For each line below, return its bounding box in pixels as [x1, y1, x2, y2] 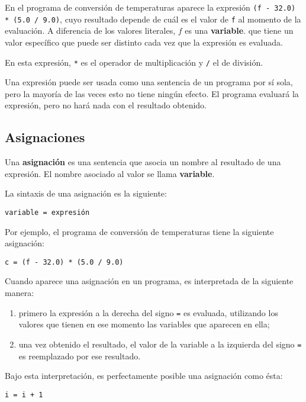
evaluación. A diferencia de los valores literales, [5, 24, 176, 37]
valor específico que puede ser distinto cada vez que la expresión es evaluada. [5, 36, 283, 48]
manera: [5, 287, 34, 299]
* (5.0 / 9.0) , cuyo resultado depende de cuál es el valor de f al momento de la [5, 12, 301, 25]
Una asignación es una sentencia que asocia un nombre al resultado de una [5, 156, 281, 168]
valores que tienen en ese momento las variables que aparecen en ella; [18, 318, 270, 330]
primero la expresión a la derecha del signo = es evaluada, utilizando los [18, 306, 278, 319]
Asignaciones [5, 128, 85, 146]
